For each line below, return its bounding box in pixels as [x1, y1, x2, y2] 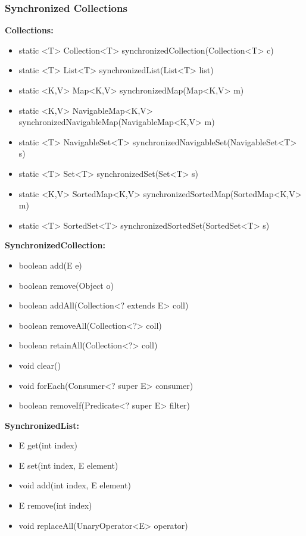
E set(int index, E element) [18, 459, 118, 471]
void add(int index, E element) [18, 479, 131, 491]
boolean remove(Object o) [18, 279, 114, 291]
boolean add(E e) [18, 258, 82, 271]
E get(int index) [18, 439, 78, 451]
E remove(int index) [18, 499, 92, 512]
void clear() [18, 359, 61, 371]
